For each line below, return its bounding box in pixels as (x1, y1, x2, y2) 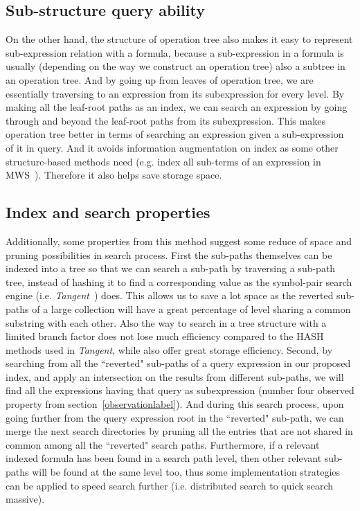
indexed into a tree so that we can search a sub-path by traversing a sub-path (6, 261, 336, 276)
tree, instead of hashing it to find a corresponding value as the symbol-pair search (6, 274, 352, 289)
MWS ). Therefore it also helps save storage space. (6, 168, 222, 182)
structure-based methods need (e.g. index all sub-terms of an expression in (6, 154, 321, 168)
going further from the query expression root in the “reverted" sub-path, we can (6, 410, 344, 424)
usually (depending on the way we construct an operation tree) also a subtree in (6, 59, 345, 73)
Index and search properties (6, 201, 210, 223)
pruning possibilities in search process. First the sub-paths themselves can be (6, 247, 332, 262)
